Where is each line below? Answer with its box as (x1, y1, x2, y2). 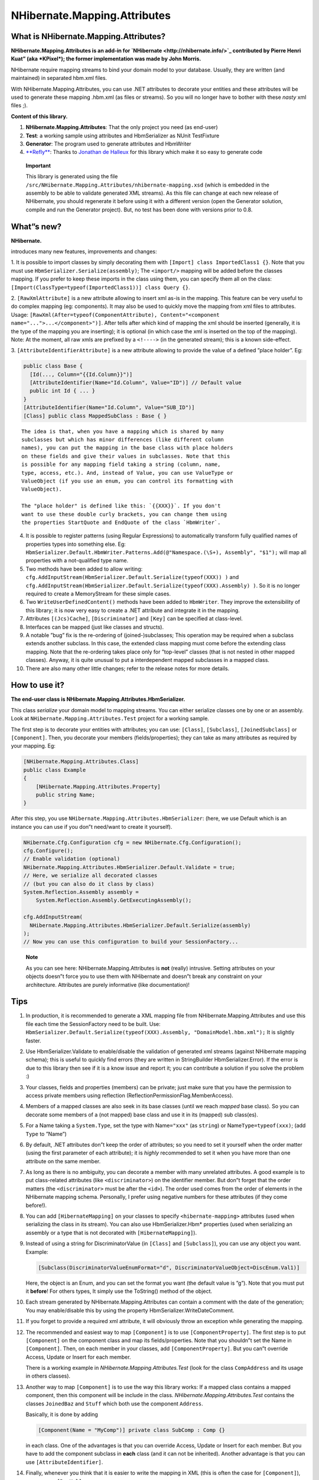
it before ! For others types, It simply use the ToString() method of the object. (25, 1288, 213, 1295)
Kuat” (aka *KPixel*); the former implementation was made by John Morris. (11, 55, 201, 62)
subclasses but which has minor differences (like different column (21, 436, 224, 443)
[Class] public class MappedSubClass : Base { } (23, 412, 167, 419)
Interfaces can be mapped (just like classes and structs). (25, 623, 164, 630)
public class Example (23, 767, 86, 773)
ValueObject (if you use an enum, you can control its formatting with (21, 477, 233, 484)
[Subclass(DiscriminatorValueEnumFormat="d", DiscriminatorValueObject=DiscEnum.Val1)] (38, 1264, 300, 1271)
